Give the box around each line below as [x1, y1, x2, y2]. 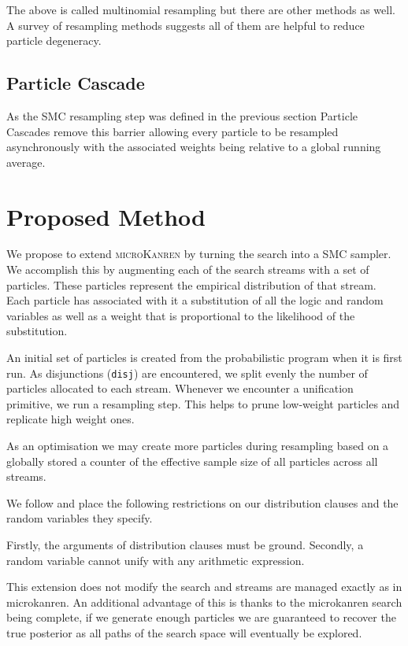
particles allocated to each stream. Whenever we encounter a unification [6, 380, 354, 397]
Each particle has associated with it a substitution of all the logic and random [6, 292, 384, 308]
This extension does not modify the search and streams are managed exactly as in [6, 578, 402, 595]
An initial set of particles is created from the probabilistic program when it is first [6, 349, 402, 366]
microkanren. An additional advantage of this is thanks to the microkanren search [6, 593, 402, 610]
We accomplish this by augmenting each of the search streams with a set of [6, 261, 369, 278]
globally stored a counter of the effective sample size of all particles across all [6, 452, 378, 469]
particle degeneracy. [6, 32, 102, 49]
